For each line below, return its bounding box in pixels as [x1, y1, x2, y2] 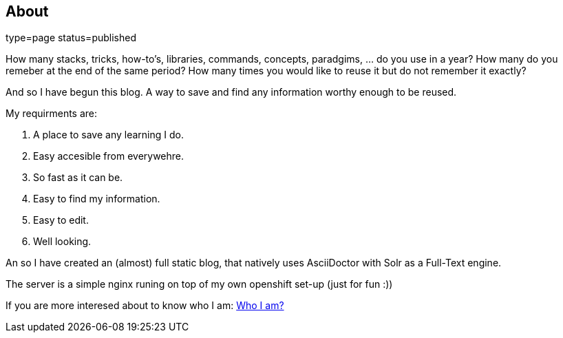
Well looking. [33, 235, 92, 248]
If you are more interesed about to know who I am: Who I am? [6, 299, 284, 312]
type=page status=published [6, 32, 136, 44]
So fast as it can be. [33, 171, 123, 184]
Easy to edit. [33, 214, 89, 226]
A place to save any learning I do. [33, 129, 184, 141]
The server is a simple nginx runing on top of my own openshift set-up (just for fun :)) [6, 278, 393, 291]
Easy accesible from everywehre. [33, 150, 184, 162]
